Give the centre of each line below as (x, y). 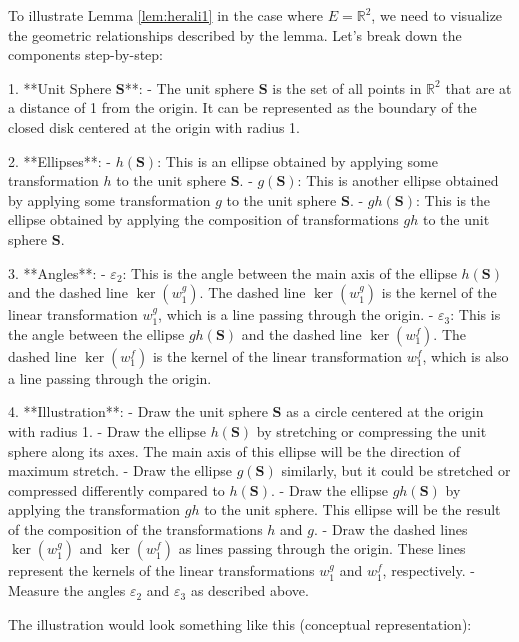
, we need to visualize (437, 15)
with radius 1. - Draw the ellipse (107, 430)
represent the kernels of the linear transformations (161, 570)
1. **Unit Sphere (60, 87)
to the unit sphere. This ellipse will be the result (352, 509)
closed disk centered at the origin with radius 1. (154, 126)
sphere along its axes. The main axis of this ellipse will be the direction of (234, 450)
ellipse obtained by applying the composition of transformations (203, 219)
